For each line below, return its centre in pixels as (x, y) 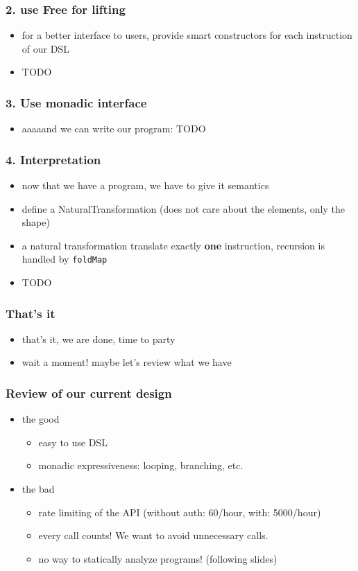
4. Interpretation (53, 159)
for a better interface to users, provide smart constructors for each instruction (187, 35)
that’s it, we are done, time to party (99, 339)
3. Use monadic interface (76, 102)
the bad (38, 489)
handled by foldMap (65, 259)
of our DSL (45, 48)
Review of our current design (89, 393)
